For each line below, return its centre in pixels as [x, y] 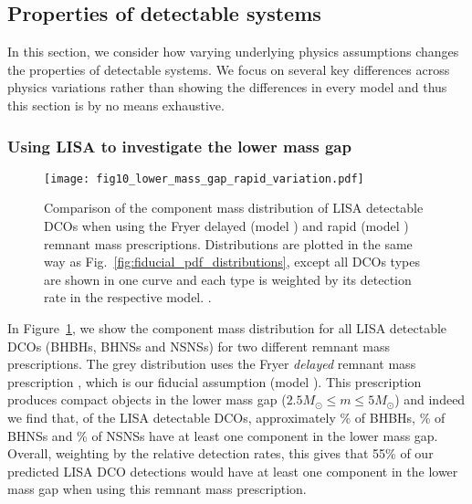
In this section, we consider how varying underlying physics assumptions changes [233, 52]
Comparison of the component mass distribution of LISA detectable [234, 208]
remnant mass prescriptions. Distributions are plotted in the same [228, 243]
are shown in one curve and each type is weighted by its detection [228, 279]
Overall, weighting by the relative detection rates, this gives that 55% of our [220, 453]
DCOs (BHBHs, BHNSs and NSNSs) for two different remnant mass [199, 346]
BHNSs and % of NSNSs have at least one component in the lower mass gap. [223, 435]
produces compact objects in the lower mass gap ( [147, 399]
